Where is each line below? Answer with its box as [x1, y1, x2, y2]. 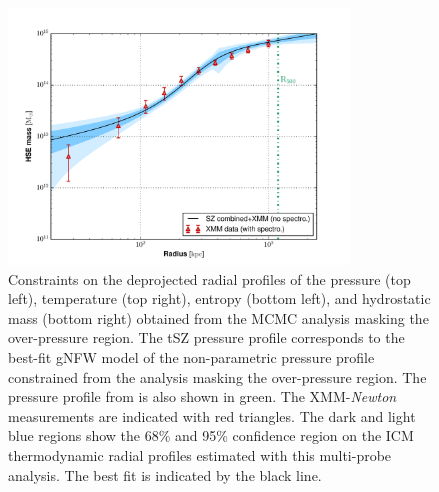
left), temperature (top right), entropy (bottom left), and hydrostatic [8, 288, 431, 309]
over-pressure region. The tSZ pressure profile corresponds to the [8, 327, 405, 348]
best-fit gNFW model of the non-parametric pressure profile [8, 346, 375, 367]
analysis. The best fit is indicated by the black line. [8, 464, 322, 485]
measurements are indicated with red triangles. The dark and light [8, 405, 416, 426]
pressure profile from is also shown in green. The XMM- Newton [8, 386, 397, 407]
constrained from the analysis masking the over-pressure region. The [8, 366, 427, 387]
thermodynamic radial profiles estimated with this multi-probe [8, 444, 392, 465]
